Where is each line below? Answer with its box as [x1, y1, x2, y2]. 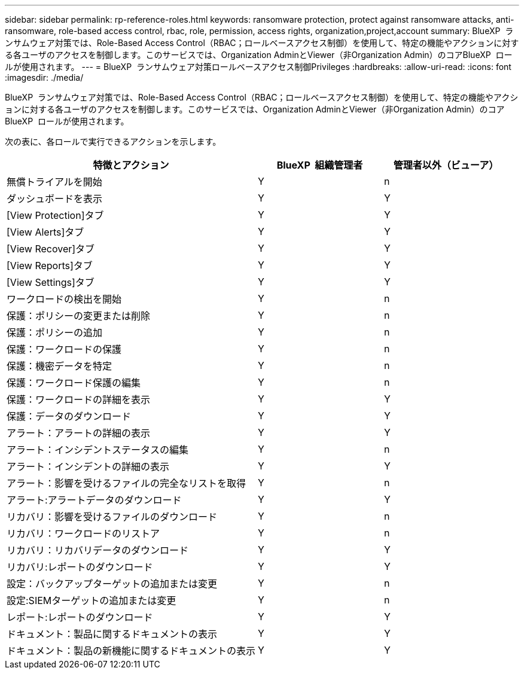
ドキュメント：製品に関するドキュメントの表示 [7, 628, 218, 640]
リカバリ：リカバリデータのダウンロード [7, 544, 189, 556]
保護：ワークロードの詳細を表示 [7, 394, 151, 405]
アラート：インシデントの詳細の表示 [7, 460, 170, 472]
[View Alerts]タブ [7, 226, 84, 238]
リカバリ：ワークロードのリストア [7, 527, 160, 539]
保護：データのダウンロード [7, 410, 132, 422]
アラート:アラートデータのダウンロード [7, 494, 182, 506]
